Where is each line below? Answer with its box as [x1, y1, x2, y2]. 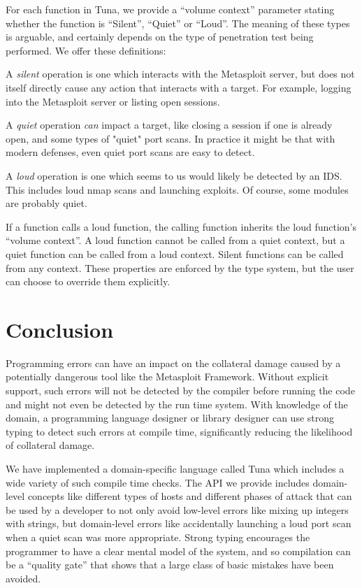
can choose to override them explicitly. [6, 274, 171, 289]
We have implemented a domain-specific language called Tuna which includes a [6, 461, 345, 475]
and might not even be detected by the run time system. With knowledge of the [6, 396, 348, 411]
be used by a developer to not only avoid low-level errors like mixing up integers [6, 502, 349, 517]
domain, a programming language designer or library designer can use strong [6, 410, 335, 425]
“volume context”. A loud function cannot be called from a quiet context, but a [6, 233, 345, 248]
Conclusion [6, 315, 114, 343]
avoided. [6, 571, 41, 585]
